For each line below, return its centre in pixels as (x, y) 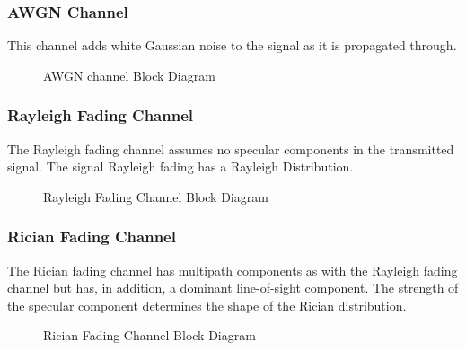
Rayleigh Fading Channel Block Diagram (156, 196)
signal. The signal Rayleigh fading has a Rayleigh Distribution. (180, 166)
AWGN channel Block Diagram (129, 75)
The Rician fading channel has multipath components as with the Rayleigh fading (233, 270)
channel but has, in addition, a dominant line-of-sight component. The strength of (233, 288)
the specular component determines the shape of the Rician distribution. (207, 305)
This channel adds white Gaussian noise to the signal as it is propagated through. (232, 45)
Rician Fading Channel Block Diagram (149, 335)
